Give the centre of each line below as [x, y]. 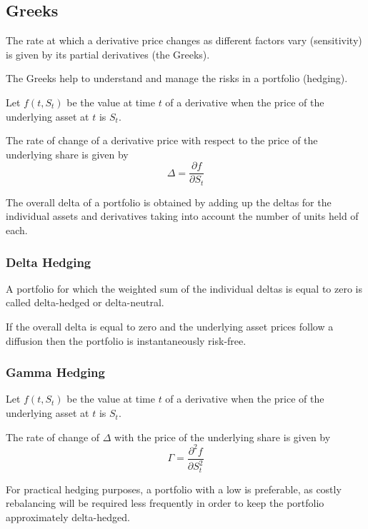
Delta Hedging [49, 262]
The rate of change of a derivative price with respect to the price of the [162, 140]
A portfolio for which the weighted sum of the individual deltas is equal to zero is [184, 288]
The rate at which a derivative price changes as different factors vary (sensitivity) [184, 40]
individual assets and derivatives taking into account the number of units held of [182, 216]
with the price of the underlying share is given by [223, 437]
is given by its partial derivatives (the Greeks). [108, 54]
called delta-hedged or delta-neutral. [85, 302]
